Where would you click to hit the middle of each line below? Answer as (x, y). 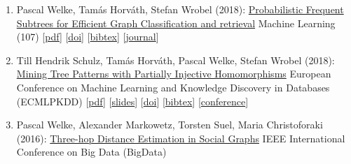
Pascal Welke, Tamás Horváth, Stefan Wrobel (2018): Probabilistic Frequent (180, 9)
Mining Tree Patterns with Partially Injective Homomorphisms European (174, 74)
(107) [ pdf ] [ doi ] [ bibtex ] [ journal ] (88, 37)
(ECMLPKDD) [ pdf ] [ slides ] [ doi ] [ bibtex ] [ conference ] (132, 101)
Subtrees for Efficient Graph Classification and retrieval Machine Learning (176, 23)
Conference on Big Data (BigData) (91, 152)
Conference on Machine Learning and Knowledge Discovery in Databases (173, 87)
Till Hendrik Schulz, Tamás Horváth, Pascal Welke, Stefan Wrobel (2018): (175, 60)
